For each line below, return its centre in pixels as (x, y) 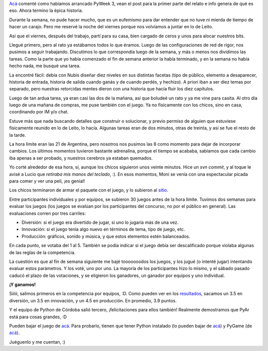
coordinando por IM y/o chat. (39, 112)
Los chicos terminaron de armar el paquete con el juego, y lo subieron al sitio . (89, 190)
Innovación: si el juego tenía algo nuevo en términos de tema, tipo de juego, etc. (103, 229)
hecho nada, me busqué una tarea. (45, 66)
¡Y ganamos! (23, 285)
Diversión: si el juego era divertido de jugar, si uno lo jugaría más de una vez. (100, 222)
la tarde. (18, 135)
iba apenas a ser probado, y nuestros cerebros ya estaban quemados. (81, 158)
